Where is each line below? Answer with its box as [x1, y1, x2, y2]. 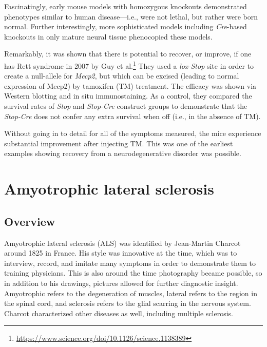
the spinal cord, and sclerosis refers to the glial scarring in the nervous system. [4, 298, 251, 309]
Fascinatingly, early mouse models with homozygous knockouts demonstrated [4, 1, 247, 11]
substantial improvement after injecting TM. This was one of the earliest [4, 138, 233, 148]
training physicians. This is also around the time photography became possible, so [4, 267, 262, 278]
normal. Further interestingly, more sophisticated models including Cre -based [4, 21, 247, 32]
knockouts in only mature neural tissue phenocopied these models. [4, 31, 213, 42]
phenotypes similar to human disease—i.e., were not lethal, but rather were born [4, 11, 258, 22]
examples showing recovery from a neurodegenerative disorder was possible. [4, 148, 241, 159]
